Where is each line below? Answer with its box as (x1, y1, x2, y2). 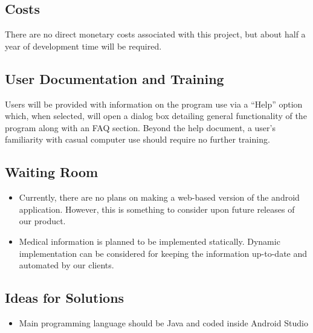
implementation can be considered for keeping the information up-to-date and (19, 247, 308, 259)
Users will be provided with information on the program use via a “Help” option (5, 97, 303, 110)
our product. (19, 215, 66, 227)
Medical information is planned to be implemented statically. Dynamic (19, 234, 280, 247)
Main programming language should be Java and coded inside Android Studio (19, 316, 308, 329)
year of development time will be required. (5, 39, 162, 52)
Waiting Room (5, 163, 98, 181)
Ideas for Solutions (5, 288, 124, 307)
